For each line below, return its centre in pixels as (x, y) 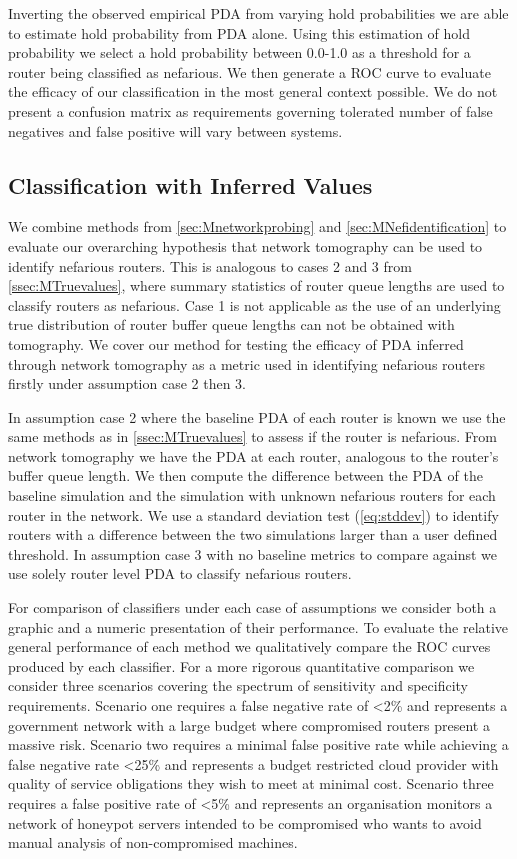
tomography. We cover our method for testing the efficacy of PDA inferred (236, 343)
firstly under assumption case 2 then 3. (127, 383)
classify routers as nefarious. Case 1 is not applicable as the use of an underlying (254, 304)
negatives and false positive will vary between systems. (175, 130)
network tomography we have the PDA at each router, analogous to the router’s (253, 455)
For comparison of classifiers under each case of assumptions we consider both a (252, 607)
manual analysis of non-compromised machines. (153, 842)
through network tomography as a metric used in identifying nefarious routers (247, 363)
